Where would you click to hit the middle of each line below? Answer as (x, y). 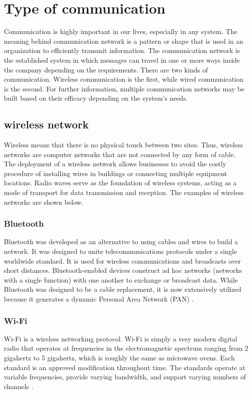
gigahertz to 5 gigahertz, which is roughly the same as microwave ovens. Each (119, 358)
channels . (19, 386)
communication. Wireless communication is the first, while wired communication (124, 79)
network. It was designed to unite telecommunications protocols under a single (120, 251)
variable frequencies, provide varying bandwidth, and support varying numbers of (125, 377)
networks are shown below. (44, 202)
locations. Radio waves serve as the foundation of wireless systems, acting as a (120, 183)
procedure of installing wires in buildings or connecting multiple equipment (116, 173)
